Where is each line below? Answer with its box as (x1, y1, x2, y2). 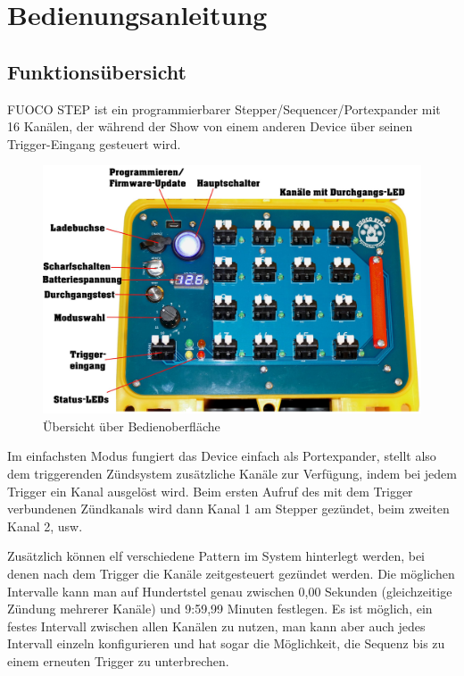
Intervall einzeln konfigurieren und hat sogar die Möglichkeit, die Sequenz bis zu (7, 634, 445, 653)
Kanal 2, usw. (7, 516, 83, 535)
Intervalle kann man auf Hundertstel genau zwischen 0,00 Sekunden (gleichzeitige (7, 581, 452, 600)
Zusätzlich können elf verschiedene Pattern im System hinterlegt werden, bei (7, 547, 426, 565)
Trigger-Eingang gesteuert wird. (7, 134, 181, 153)
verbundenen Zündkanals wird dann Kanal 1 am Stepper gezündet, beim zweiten (7, 499, 450, 518)
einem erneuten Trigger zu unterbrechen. (7, 651, 229, 670)
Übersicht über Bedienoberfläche (43, 416, 220, 435)
